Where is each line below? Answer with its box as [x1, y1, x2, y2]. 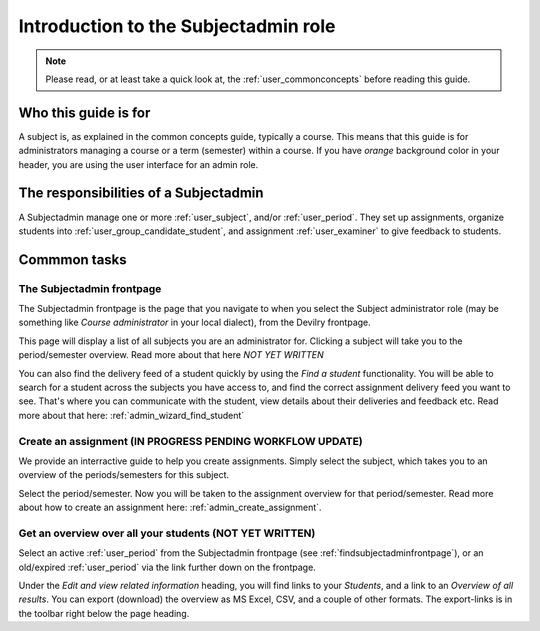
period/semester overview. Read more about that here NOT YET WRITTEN [18, 349, 324, 361]
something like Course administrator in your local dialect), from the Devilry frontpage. [18, 316, 372, 329]
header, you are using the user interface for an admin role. [18, 158, 259, 170]
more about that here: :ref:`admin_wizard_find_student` [18, 409, 245, 421]
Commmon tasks [18, 251, 127, 268]
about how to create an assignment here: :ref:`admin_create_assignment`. [18, 501, 322, 514]
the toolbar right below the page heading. [18, 607, 190, 619]
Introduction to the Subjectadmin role [18, 15, 336, 37]
